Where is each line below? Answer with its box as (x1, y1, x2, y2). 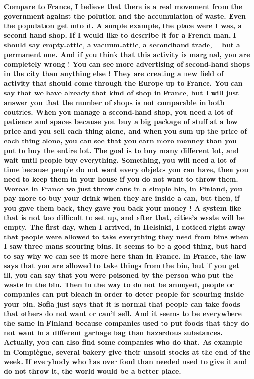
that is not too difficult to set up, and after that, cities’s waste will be (4, 212, 245, 222)
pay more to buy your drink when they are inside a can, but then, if (4, 193, 240, 203)
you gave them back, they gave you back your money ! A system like (4, 203, 241, 213)
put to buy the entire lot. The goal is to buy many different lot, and (4, 145, 239, 155)
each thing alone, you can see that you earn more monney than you (4, 135, 237, 145)
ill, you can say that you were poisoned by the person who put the (4, 270, 233, 280)
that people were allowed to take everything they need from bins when (4, 231, 249, 241)
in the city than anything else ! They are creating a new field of (4, 68, 224, 78)
